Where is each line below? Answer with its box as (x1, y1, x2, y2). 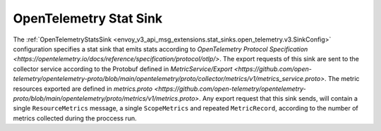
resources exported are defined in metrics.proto (13, 85, 153, 93)
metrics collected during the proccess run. (13, 113, 137, 123)
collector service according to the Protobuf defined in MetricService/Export (13, 64, 233, 73)
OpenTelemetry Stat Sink (13, 11, 163, 26)
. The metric (324, 75, 360, 83)
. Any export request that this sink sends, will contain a (198, 94, 358, 102)
